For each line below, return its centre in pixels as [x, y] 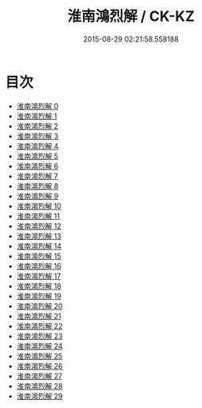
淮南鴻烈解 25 [40, 356]
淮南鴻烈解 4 [38, 146]
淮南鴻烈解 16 [39, 266]
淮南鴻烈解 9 [38, 196]
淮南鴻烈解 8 [38, 186]
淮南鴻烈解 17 [39, 276]
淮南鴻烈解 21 [39, 316]
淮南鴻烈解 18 [39, 286]
